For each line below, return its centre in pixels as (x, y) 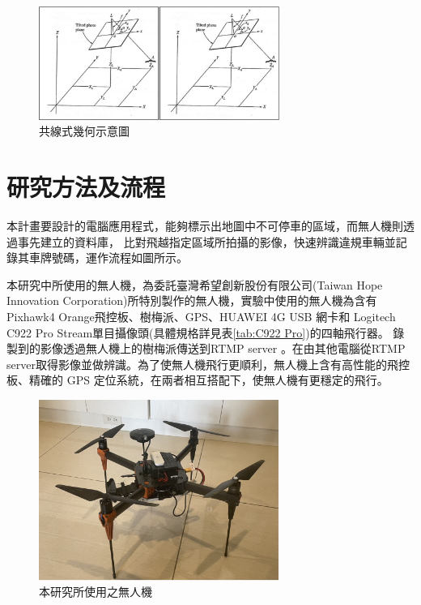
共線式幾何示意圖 (84, 131)
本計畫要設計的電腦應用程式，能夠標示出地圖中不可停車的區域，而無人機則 (205, 226)
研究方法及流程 (86, 187)
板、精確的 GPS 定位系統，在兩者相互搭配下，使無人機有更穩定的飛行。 (198, 380)
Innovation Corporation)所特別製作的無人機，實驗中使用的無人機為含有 (192, 300)
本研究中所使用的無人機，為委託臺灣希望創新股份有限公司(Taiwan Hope (195, 284)
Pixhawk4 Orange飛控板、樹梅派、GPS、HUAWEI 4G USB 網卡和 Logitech (201, 316)
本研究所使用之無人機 (96, 592)
